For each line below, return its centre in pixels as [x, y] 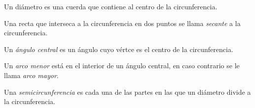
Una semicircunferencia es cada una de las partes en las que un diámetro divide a [127, 92]
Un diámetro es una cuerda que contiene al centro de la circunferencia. [111, 6]
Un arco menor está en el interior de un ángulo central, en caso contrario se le [122, 66]
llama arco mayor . [31, 75]
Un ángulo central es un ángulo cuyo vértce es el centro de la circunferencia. [119, 49]
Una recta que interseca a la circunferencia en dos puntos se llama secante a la [122, 23]
